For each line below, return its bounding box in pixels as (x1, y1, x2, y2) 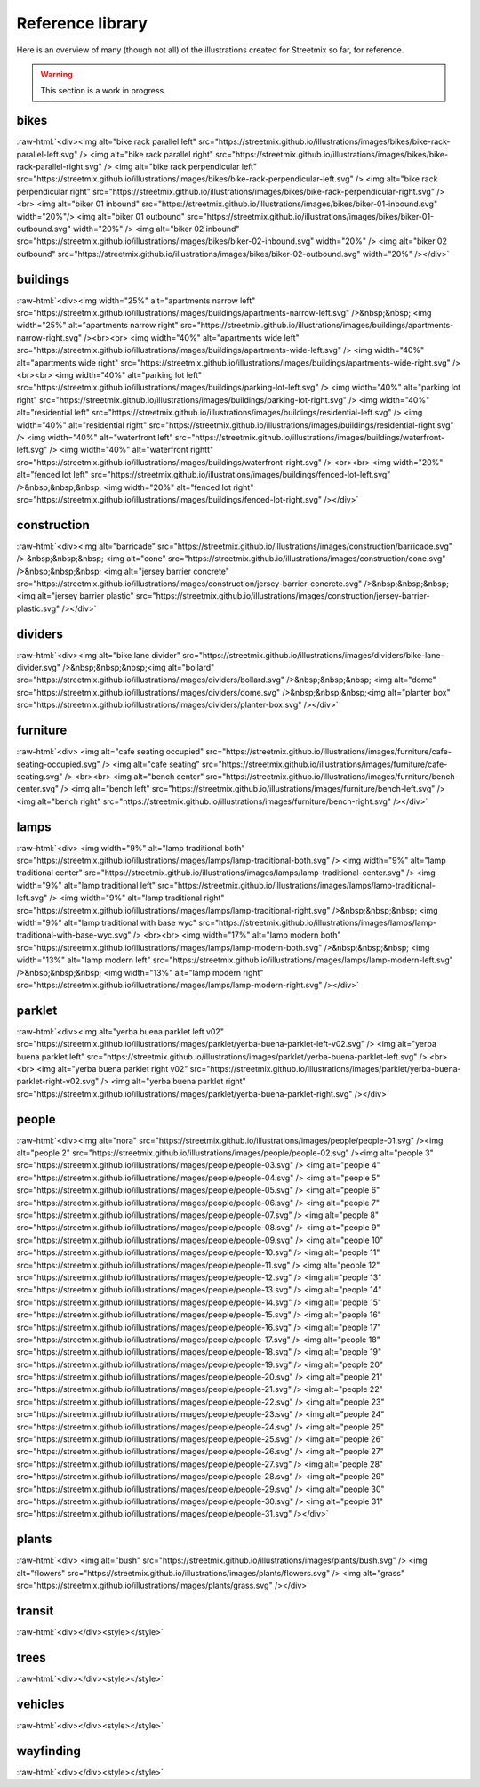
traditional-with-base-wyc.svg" (16, 930, 132, 940)
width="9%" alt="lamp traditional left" (16, 880, 156, 890)
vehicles (16, 1696, 65, 1711)
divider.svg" (16, 663, 61, 673)
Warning (40, 68, 73, 79)
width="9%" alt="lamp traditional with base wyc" (16, 917, 197, 928)
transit (16, 1603, 54, 1618)
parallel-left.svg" (16, 149, 78, 159)
